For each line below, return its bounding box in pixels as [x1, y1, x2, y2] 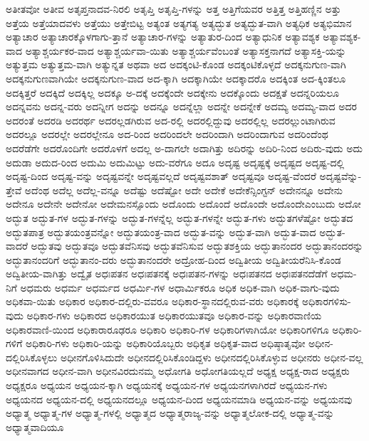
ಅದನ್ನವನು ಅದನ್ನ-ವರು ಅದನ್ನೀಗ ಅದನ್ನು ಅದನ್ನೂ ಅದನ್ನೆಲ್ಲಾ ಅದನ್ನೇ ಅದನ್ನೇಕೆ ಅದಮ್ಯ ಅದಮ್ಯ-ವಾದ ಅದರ [6, 99, 357, 114]
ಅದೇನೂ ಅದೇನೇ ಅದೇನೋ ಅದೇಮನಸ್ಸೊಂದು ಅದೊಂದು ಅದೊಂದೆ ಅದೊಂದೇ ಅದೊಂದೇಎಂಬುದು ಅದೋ [6, 196, 361, 211]
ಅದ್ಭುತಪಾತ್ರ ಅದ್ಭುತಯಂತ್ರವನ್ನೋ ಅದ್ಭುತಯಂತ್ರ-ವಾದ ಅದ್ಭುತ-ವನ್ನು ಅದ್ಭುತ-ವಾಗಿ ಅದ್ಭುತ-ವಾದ [6, 224, 316, 239]
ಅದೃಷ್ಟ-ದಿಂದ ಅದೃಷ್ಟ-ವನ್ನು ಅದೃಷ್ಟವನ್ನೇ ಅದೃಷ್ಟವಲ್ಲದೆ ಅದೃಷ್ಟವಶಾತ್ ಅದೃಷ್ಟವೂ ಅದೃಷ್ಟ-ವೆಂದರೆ [6, 169, 316, 184]
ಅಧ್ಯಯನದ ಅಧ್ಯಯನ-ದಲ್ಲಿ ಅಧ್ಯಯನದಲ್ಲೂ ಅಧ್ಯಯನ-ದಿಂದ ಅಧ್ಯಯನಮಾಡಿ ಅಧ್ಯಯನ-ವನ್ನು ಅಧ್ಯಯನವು [6, 391, 353, 406]
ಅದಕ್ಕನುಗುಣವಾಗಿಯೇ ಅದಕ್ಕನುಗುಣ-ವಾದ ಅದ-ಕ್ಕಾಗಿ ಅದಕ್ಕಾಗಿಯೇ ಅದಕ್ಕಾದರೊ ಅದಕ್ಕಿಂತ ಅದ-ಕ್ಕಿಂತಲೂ [6, 70, 346, 85]
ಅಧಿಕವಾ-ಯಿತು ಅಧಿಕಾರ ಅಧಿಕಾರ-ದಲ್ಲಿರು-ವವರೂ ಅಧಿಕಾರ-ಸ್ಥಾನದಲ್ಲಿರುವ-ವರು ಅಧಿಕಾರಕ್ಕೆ [6, 294, 299, 309]
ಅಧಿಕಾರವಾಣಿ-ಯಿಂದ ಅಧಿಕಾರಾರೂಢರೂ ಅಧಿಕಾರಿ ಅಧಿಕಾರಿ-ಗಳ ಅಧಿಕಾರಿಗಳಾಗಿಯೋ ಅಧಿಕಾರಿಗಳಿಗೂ [6, 322, 329, 336]
